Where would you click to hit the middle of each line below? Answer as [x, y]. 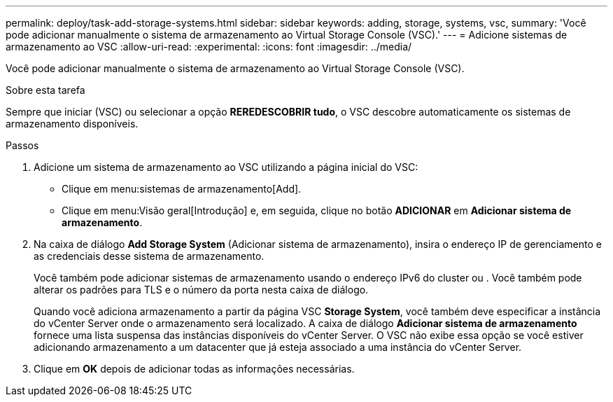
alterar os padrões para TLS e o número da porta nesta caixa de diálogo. [201, 290]
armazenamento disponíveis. [72, 124]
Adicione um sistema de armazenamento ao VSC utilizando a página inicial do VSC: [226, 167]
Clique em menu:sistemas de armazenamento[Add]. [182, 189]
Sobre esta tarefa [45, 90]
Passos [22, 145]
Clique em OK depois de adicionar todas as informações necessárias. [194, 369]
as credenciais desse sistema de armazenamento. [149, 256]
